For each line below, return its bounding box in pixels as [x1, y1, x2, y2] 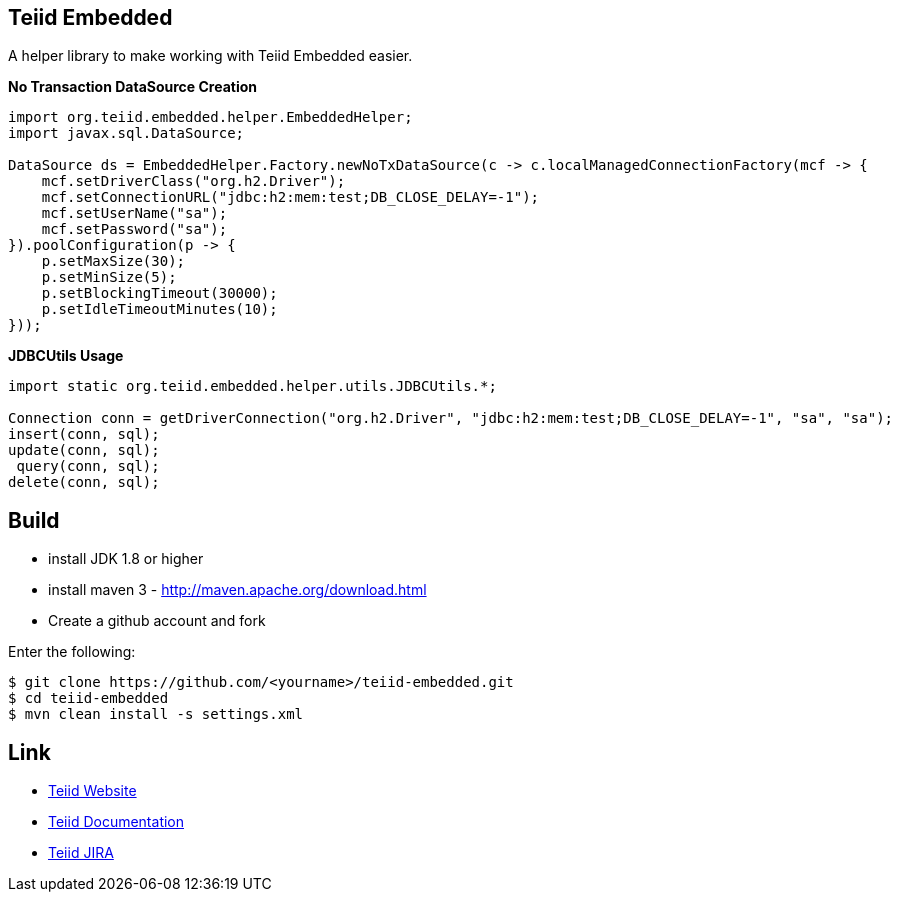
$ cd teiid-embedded [8, 690, 169, 707]
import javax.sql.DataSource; [8, 125, 245, 142]
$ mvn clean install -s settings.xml [8, 706, 304, 723]
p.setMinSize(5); [41, 269, 177, 286]
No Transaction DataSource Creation [8, 78, 258, 96]
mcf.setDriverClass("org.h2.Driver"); [41, 173, 346, 190]
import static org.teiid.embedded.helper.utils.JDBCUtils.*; [8, 378, 497, 395]
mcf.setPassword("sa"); [41, 221, 228, 238]
